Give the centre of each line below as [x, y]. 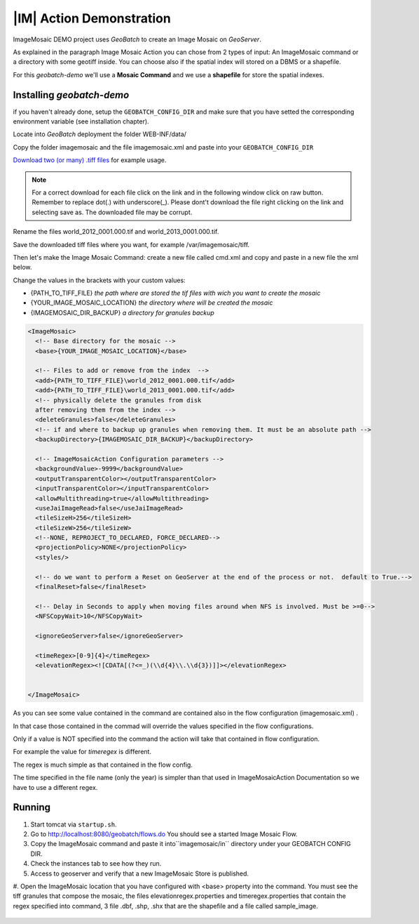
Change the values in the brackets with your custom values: [99, 280]
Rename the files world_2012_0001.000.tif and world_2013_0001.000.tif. [116, 232]
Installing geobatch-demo [71, 95]
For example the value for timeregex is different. [82, 752]
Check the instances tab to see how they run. [96, 864]
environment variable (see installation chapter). [81, 121]
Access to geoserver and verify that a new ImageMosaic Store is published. [139, 873]
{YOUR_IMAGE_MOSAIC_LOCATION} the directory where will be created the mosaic [152, 303]
